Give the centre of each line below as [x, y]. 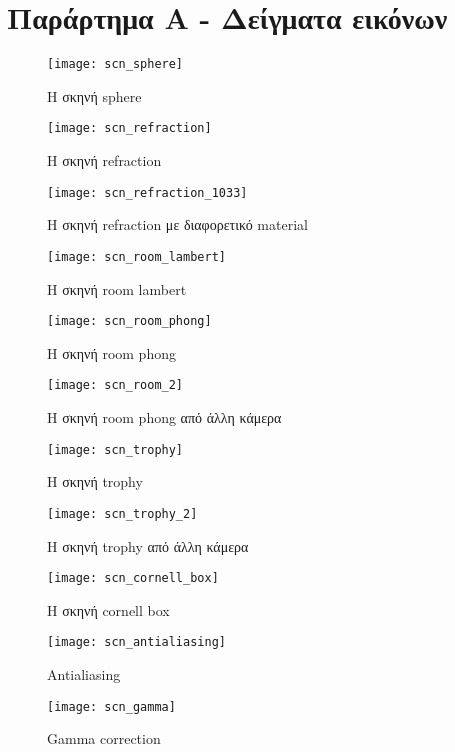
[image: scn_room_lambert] [136, 256]
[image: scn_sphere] [115, 64]
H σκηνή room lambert [117, 288]
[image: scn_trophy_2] [122, 513]
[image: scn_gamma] [111, 706]
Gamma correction [104, 738]
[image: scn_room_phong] [129, 321]
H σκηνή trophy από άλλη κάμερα [148, 545]
